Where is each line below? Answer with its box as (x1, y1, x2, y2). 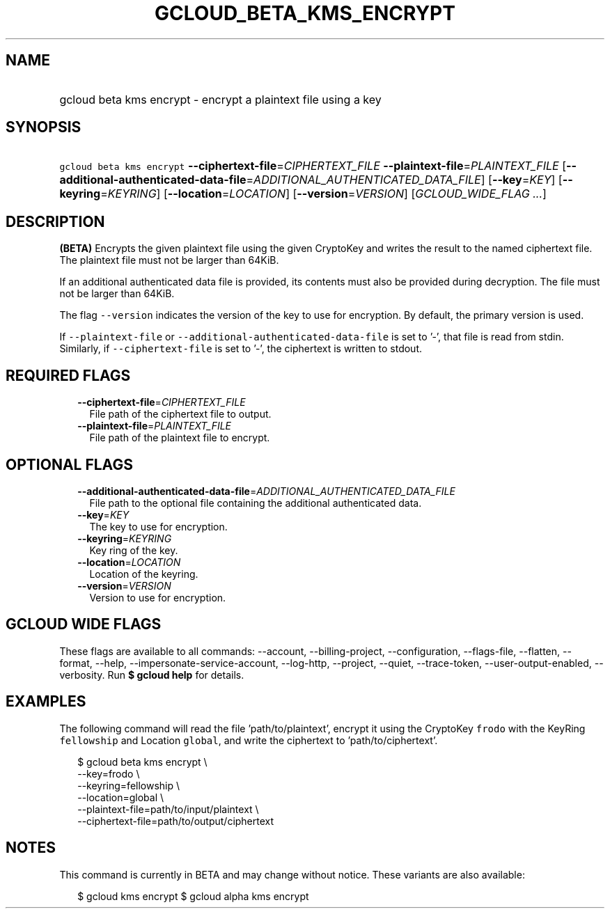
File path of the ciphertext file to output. (89, 408, 272, 420)
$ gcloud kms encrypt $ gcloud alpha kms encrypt (77, 890, 309, 902)
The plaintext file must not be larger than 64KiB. (59, 254, 279, 267)
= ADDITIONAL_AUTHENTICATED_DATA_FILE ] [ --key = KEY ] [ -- (246, 173, 573, 187)
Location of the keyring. (89, 567, 198, 580)
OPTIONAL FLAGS (6, 455, 133, 473)
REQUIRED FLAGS (6, 366, 131, 384)
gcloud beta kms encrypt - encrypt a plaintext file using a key (59, 92, 382, 107)
